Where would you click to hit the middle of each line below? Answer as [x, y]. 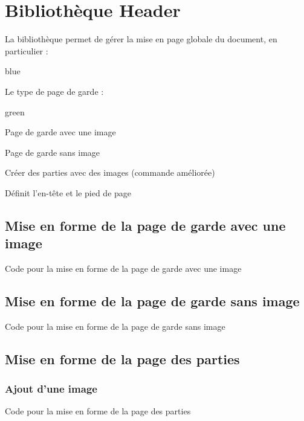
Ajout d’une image [51, 389]
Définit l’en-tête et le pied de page [68, 192]
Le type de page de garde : [54, 91]
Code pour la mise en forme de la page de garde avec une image [123, 268]
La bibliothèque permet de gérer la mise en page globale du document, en [141, 39]
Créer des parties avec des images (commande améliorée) [110, 172]
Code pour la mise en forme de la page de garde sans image [115, 326]
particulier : [27, 50]
